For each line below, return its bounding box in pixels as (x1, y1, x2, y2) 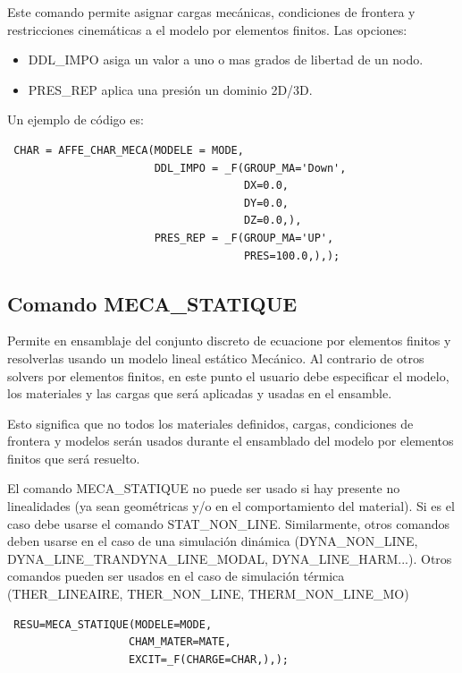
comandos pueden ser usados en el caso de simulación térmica (7, 567, 345, 585)
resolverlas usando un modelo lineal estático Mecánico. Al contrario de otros (7, 348, 424, 367)
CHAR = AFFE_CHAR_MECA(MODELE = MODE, (13, 143, 244, 157)
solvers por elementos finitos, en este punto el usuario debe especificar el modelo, (7, 366, 449, 385)
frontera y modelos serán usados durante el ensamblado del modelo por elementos (7, 431, 454, 450)
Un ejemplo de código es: (7, 110, 144, 129)
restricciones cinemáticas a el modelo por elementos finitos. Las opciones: (7, 20, 407, 38)
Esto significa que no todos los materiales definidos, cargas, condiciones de (7, 413, 414, 432)
